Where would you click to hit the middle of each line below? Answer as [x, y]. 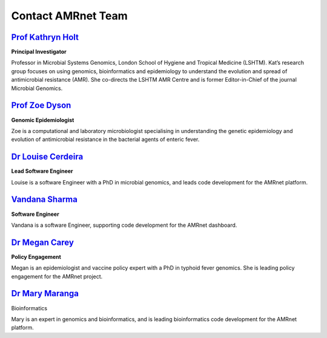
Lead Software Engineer [42, 171]
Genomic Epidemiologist [43, 120]
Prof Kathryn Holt [45, 37]
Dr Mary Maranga [45, 294]
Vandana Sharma [45, 200]
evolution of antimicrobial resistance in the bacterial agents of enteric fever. [105, 140]
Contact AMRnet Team [69, 16]
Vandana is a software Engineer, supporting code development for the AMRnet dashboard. [124, 225]
